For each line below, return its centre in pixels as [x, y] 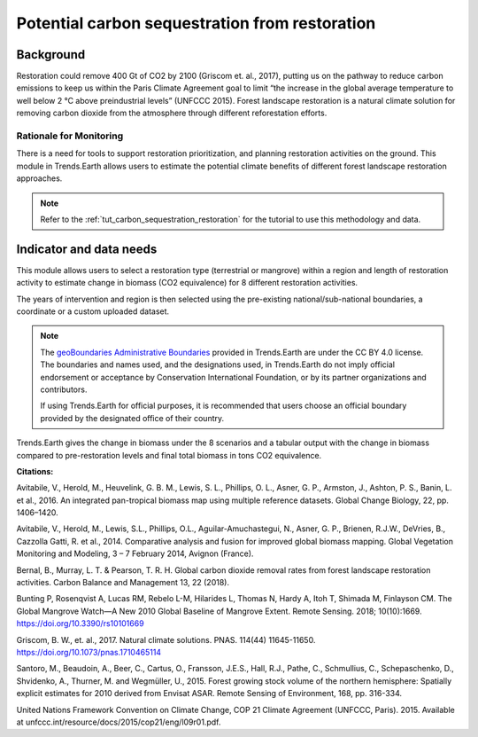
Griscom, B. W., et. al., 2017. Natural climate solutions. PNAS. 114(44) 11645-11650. [166, 639]
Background [51, 55]
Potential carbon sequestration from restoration [196, 23]
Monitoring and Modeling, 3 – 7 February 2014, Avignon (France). [135, 553]
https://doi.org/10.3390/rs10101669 [81, 623]
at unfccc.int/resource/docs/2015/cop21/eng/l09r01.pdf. [119, 722]
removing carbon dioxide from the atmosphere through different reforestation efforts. [172, 113]
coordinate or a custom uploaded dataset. [93, 311]
